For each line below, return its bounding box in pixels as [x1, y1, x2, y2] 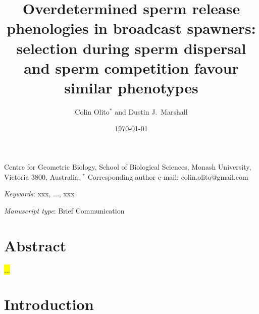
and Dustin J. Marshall [115, 106, 188, 117]
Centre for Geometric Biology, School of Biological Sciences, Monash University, [4, 162, 251, 172]
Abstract [4, 235, 67, 255]
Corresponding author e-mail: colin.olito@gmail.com [87, 171, 248, 182]
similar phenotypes [64, 77, 198, 97]
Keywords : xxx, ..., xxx [4, 188, 75, 199]
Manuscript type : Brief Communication [4, 205, 125, 216]
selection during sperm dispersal [16, 37, 246, 58]
